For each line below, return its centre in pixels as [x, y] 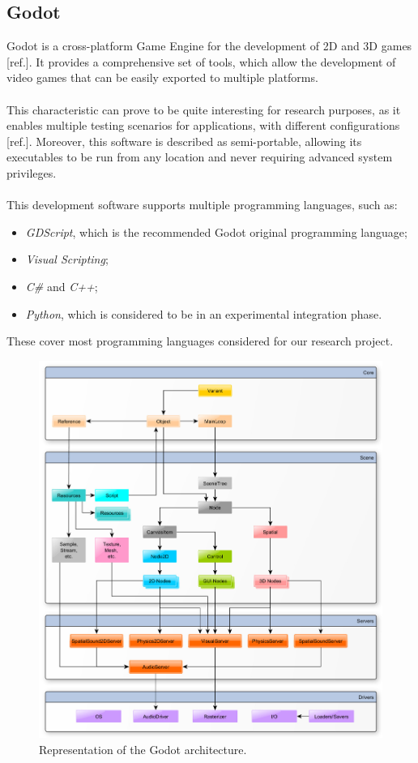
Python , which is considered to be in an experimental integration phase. [204, 313]
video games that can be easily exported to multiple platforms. [162, 77]
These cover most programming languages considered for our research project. [200, 341]
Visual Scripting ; [67, 259]
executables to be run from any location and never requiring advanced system [200, 157]
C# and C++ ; [62, 286]
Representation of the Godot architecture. [143, 749]
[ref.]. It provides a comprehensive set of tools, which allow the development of [201, 61]
